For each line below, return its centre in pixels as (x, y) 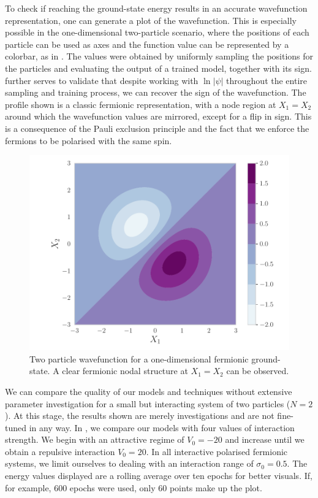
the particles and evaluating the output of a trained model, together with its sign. (158, 68)
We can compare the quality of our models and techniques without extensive (149, 391)
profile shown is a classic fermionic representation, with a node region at (141, 104)
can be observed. (258, 371)
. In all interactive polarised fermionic (217, 451)
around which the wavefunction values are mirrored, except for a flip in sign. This (158, 116)
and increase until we (265, 439)
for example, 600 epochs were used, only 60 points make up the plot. (134, 487)
